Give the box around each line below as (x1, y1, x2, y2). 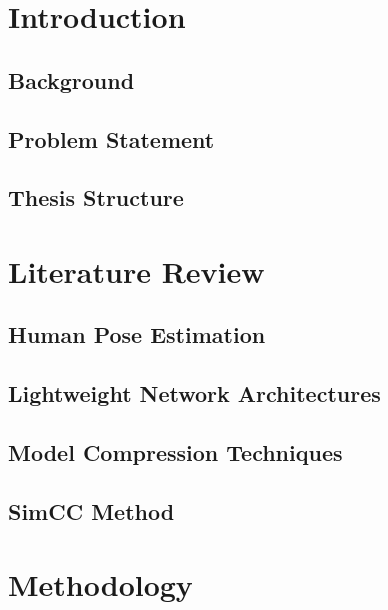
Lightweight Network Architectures (8, 378, 381, 409)
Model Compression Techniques (8, 437, 343, 468)
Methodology (8, 564, 193, 605)
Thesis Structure (8, 182, 184, 213)
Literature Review (8, 250, 265, 291)
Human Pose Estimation (8, 319, 266, 350)
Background (8, 64, 135, 95)
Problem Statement (8, 123, 215, 154)
